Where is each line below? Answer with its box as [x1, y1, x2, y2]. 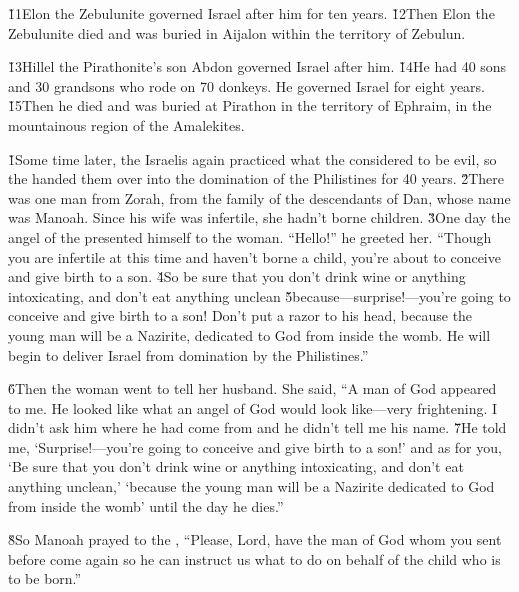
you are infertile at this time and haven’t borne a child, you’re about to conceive [8, 246, 501, 267]
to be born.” [8, 568, 82, 589]
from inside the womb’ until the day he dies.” [8, 495, 284, 516]
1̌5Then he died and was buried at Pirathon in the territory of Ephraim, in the [8, 95, 492, 116]
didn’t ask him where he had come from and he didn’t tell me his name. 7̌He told [8, 417, 507, 438]
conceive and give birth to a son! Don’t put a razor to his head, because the [8, 305, 473, 326]
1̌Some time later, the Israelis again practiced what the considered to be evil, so [8, 148, 497, 169]
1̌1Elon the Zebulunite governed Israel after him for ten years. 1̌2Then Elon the [8, 3, 495, 23]
